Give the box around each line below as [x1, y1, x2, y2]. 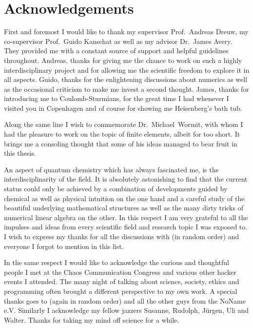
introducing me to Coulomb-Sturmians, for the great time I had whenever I [4, 93, 229, 103]
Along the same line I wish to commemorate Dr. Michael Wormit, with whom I [4, 119, 243, 129]
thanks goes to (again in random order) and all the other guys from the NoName [4, 295, 246, 306]
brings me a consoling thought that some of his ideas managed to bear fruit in [4, 138, 237, 148]
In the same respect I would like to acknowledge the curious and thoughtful [4, 257, 229, 267]
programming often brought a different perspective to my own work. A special [4, 286, 237, 296]
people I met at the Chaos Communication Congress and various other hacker [4, 266, 236, 277]
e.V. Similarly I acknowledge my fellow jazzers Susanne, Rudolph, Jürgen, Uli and [4, 305, 249, 315]
